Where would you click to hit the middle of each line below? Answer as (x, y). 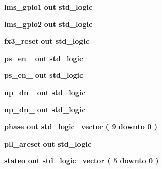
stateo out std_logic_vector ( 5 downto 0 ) (82, 161)
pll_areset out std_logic (48, 143)
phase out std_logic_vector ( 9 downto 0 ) (81, 126)
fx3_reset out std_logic (47, 41)
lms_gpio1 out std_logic (48, 7)
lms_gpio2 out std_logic (48, 24)
